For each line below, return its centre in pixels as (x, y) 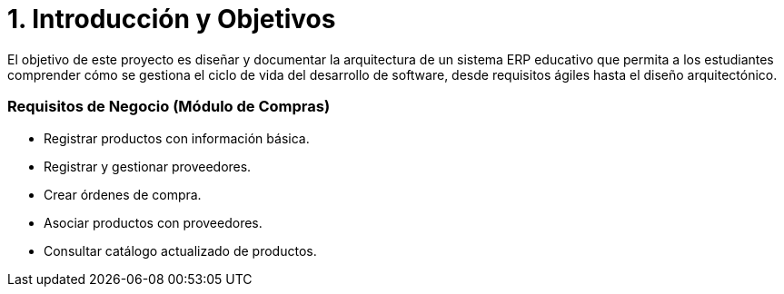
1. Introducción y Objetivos (172, 19)
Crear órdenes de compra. (123, 194)
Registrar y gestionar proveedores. (148, 166)
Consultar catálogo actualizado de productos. (180, 250)
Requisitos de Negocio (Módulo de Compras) (169, 107)
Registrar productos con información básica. (177, 138)
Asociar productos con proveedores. (153, 222)
